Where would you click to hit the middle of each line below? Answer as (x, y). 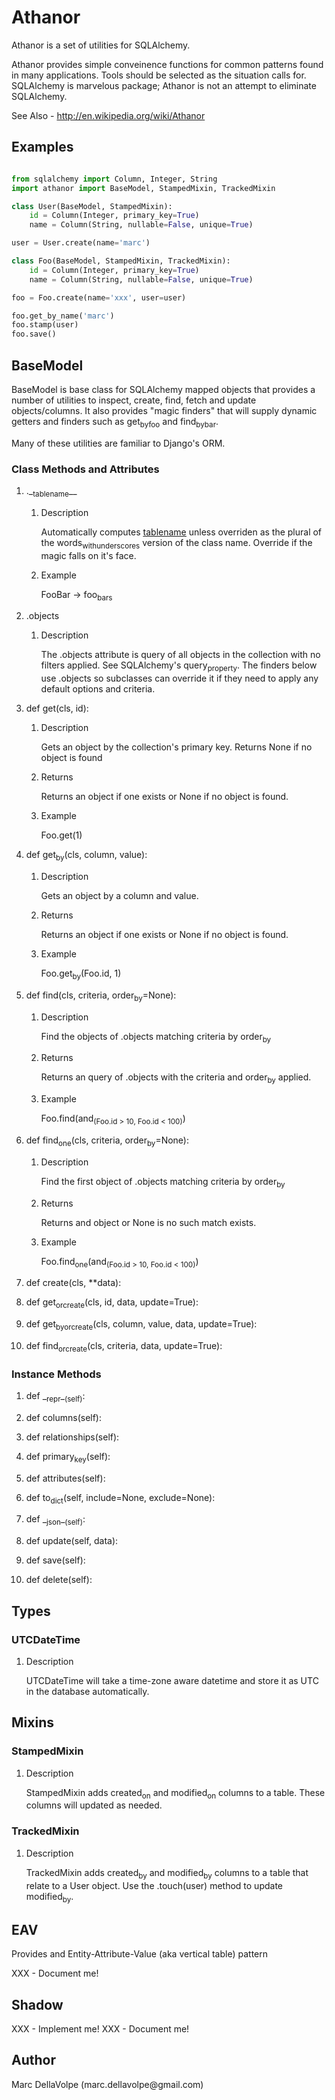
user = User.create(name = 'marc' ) (81, 243)
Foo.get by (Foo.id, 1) (81, 974)
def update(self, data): (72, 1541)
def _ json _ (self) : (55, 1520)
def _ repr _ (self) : (55, 1397)
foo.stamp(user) (45, 325)
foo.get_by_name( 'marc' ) (63, 316)
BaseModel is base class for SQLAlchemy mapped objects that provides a (163, 389)
